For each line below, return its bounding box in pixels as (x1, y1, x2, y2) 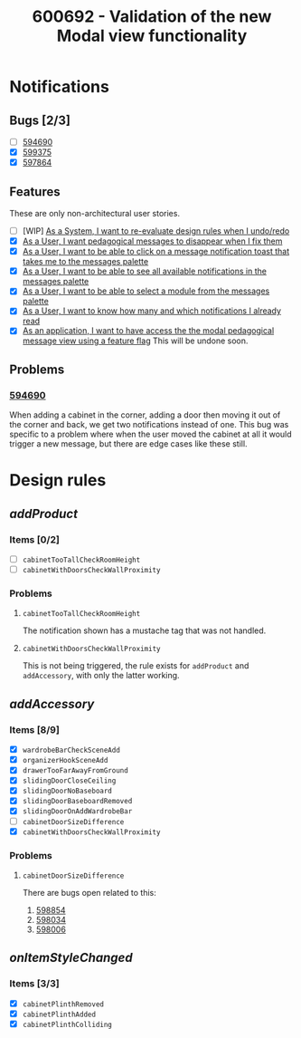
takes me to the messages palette (22, 256, 149, 267)
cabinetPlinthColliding (22, 1020, 113, 1029)
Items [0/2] (9, 533, 61, 545)
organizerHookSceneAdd (22, 756, 108, 765)
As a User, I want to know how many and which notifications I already (22, 305, 282, 316)
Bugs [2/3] (9, 112, 71, 128)
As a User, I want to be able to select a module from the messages (22, 285, 270, 296)
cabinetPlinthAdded (22, 1010, 97, 1019)
